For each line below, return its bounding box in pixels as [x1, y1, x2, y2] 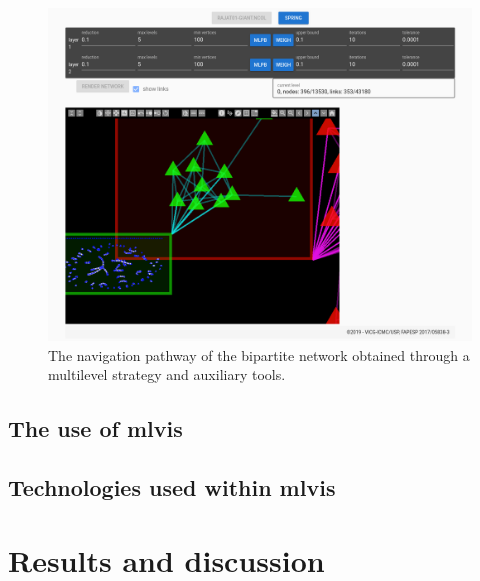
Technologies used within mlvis [8, 471, 336, 502]
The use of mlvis [8, 413, 183, 444]
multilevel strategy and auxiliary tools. [48, 364, 286, 385]
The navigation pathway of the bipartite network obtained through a [48, 344, 470, 365]
